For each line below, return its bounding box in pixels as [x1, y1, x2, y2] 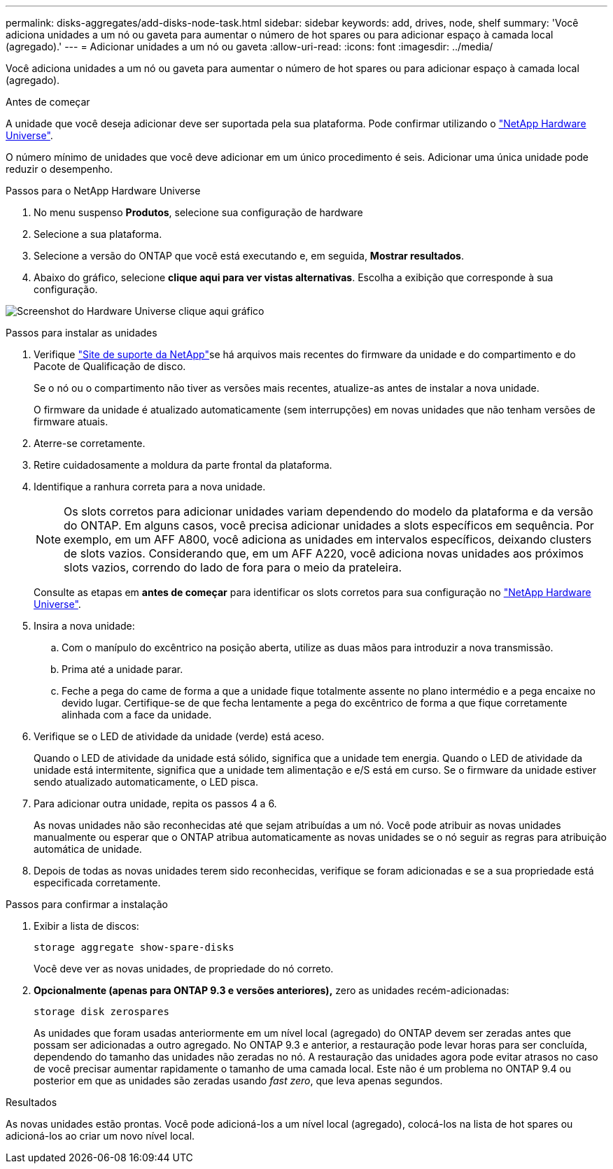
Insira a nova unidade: [34, 620, 135, 632]
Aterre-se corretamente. [34, 437, 146, 449]
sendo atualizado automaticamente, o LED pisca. [34, 776, 259, 788]
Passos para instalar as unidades [6, 327, 157, 339]
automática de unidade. [34, 843, 142, 855]
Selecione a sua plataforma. [34, 228, 162, 240]
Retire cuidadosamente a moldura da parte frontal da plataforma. [34, 459, 332, 471]
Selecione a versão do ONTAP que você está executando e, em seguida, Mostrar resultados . [34, 250, 464, 262]
